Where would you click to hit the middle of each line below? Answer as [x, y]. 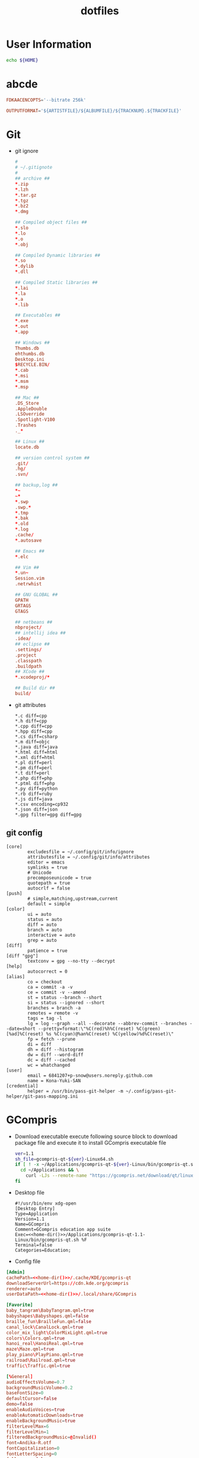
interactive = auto [52, 935]
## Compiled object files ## [51, 222]
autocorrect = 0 [48, 971]
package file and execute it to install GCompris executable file [90, 1142]
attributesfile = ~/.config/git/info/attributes [89, 857]
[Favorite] [20, 1305]
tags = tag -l [45, 1018]
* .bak [21, 519]
